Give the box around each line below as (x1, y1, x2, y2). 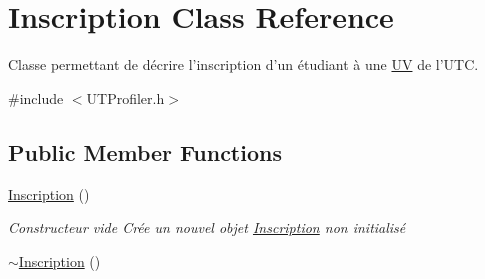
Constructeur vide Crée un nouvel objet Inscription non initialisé (8, 217, 406, 238)
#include (8, 87, 64, 108)
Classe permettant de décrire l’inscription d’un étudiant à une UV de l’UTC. (8, 54, 479, 75)
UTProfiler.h (86, 87, 165, 108)
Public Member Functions (8, 136, 282, 167)
